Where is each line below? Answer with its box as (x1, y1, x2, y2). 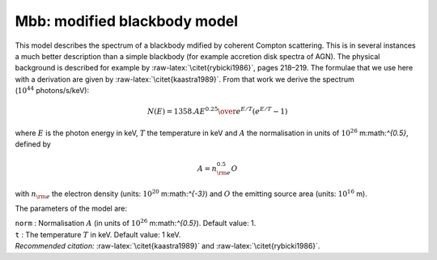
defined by (15, 139, 52, 149)
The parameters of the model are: (15, 203, 128, 214)
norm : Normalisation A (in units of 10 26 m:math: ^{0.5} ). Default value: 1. (15, 217, 257, 228)
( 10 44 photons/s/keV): (15, 85, 89, 96)
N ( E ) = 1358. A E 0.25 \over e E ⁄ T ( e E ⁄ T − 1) (146, 105, 288, 117)
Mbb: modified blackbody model (15, 12, 239, 30)
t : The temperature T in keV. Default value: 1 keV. (15, 229, 181, 239)
